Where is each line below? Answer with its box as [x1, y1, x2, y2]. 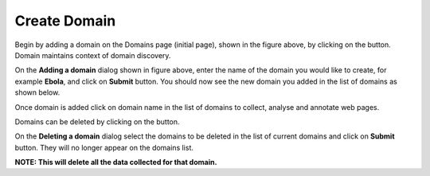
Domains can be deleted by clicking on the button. [14, 116, 180, 127]
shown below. [14, 88, 61, 97]
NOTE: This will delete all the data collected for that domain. [14, 158, 217, 167]
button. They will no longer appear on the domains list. [14, 143, 194, 152]
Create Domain [14, 12, 116, 29]
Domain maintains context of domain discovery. [14, 50, 171, 60]
